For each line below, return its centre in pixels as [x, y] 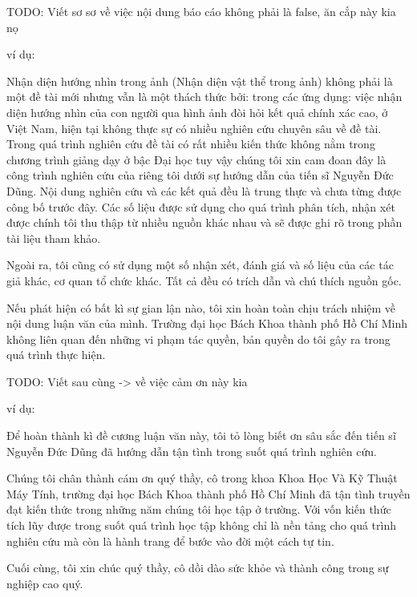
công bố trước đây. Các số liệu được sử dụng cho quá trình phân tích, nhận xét [201, 206]
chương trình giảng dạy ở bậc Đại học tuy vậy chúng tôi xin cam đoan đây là [196, 159]
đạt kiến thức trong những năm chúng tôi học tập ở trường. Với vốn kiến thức [199, 509]
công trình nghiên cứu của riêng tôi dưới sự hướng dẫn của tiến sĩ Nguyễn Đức [200, 175]
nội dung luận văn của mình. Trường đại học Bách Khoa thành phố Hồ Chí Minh [207, 323]
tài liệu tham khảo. [54, 238]
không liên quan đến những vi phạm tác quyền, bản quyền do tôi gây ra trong [198, 339]
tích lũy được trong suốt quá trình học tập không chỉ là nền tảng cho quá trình [201, 525]
